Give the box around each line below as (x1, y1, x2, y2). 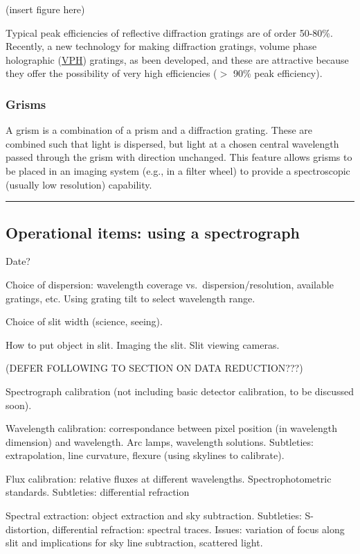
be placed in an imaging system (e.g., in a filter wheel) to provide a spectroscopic (6, 163, 350, 178)
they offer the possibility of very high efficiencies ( (6, 66, 217, 80)
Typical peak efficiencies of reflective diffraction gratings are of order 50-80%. (6, 25, 333, 40)
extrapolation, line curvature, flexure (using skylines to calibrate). (6, 448, 285, 462)
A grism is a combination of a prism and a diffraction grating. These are (6, 123, 313, 137)
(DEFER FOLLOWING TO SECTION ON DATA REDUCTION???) (6, 361, 303, 375)
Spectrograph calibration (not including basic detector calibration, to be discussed (6, 383, 354, 398)
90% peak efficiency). (233, 66, 323, 80)
